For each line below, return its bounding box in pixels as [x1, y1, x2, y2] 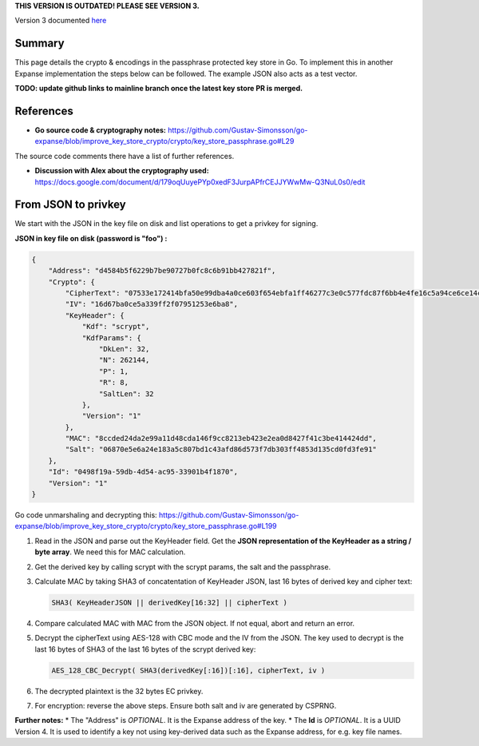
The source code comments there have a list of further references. [14, 151, 235, 161]
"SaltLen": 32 [98, 389, 155, 399]
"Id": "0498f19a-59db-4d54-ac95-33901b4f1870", [48, 467, 239, 477]
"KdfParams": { [81, 333, 141, 343]
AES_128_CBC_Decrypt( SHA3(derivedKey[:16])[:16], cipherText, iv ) [51, 665, 326, 675]
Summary [14, 37, 65, 50]
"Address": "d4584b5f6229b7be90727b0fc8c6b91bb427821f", [48, 266, 276, 276]
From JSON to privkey [14, 198, 127, 212]
